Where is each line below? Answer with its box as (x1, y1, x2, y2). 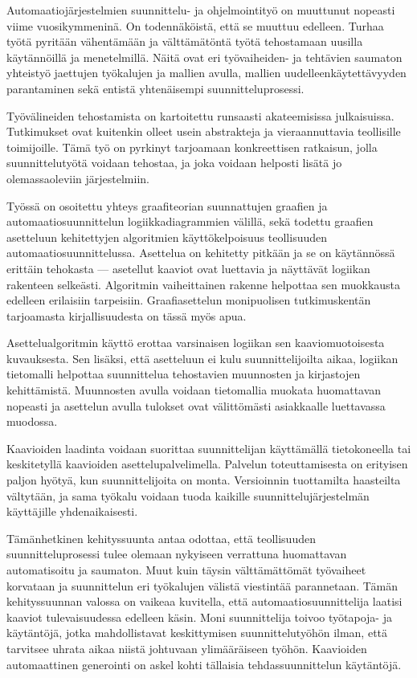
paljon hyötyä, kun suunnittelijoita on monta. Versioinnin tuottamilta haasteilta (6, 472, 401, 488)
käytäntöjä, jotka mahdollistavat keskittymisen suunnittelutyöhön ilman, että (6, 624, 388, 641)
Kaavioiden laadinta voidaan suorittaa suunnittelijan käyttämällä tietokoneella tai (6, 439, 411, 456)
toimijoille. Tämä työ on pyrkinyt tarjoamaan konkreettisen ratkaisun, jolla (6, 138, 378, 155)
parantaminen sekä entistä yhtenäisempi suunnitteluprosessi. (6, 80, 305, 96)
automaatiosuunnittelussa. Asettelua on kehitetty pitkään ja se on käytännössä (6, 244, 395, 261)
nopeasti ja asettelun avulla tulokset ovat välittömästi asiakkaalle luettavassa (6, 397, 386, 414)
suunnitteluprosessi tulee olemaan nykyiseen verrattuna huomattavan (6, 545, 347, 562)
